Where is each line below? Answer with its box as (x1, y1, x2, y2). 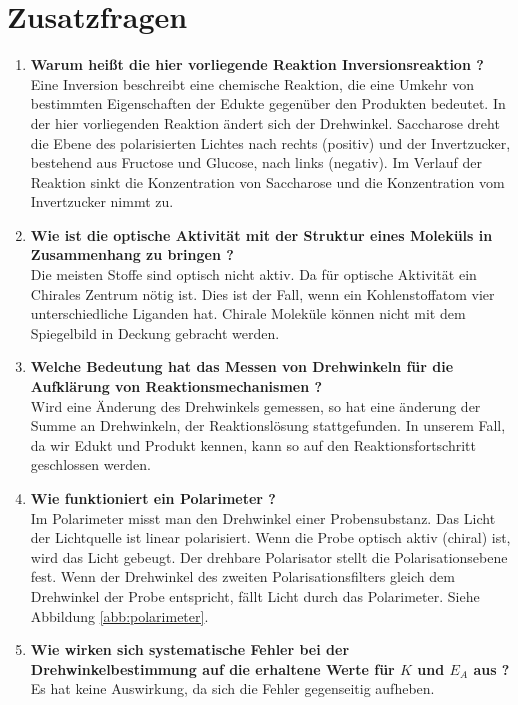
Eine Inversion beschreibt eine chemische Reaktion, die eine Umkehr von (30, 73, 475, 94)
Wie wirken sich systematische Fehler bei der (30, 639, 350, 660)
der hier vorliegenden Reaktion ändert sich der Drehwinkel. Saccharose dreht (30, 112, 500, 133)
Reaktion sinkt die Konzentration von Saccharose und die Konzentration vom (30, 171, 505, 192)
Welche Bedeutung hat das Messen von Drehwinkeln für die (30, 356, 454, 377)
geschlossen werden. (30, 454, 151, 475)
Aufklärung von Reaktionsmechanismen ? (30, 376, 323, 397)
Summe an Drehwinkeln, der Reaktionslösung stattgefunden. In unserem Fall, (30, 415, 506, 436)
